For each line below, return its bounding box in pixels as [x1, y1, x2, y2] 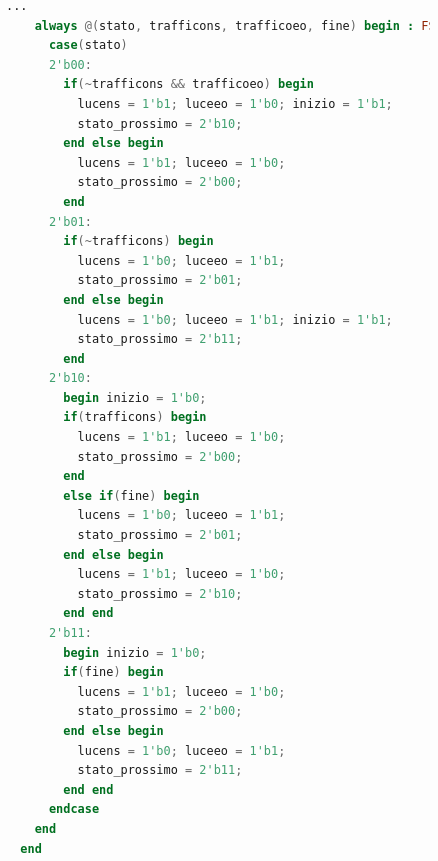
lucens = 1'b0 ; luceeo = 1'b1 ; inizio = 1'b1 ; [77, 312, 393, 327]
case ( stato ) [48, 38, 128, 53]
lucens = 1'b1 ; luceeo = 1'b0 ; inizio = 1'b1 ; [77, 96, 393, 111]
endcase [48, 802, 100, 817]
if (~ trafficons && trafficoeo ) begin [63, 77, 314, 92]
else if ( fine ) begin [63, 488, 200, 503]
